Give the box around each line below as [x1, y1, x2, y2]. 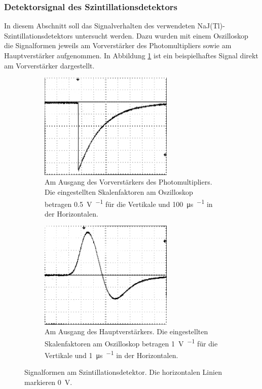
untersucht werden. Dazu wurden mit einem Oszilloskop [75, 30, 248, 41]
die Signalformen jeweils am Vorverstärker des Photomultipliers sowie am [4, 40, 232, 51]
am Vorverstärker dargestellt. [4, 60, 95, 70]
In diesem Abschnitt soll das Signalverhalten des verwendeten [4, 20, 195, 31]
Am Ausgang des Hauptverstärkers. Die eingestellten [45, 326, 208, 337]
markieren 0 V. [24, 376, 72, 387]
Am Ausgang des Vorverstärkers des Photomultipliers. [45, 176, 212, 187]
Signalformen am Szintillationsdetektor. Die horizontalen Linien [24, 367, 222, 377]
